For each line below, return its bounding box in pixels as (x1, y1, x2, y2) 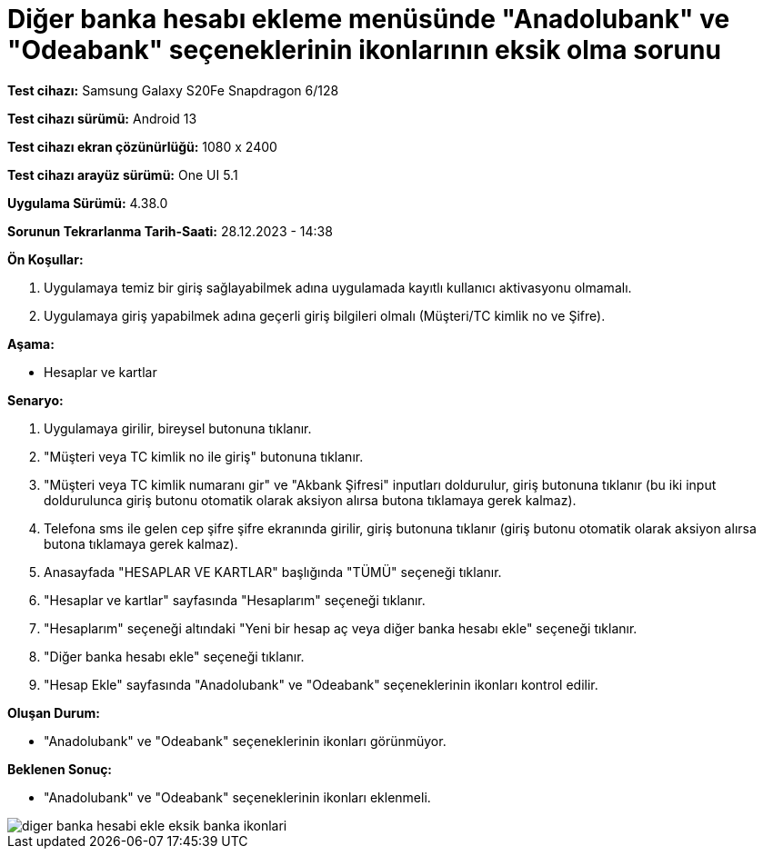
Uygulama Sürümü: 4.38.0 (7, 194, 168, 211)
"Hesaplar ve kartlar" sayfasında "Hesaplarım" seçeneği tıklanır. (44, 592, 426, 608)
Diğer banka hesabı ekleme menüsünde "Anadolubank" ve (7, 4, 730, 35)
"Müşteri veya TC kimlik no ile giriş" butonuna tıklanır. (44, 448, 364, 464)
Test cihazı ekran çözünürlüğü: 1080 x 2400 (7, 138, 277, 154)
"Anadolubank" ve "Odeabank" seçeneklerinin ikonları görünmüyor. (44, 732, 447, 749)
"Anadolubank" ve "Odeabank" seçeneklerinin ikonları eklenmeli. (44, 789, 431, 805)
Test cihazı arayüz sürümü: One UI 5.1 (7, 166, 238, 183)
